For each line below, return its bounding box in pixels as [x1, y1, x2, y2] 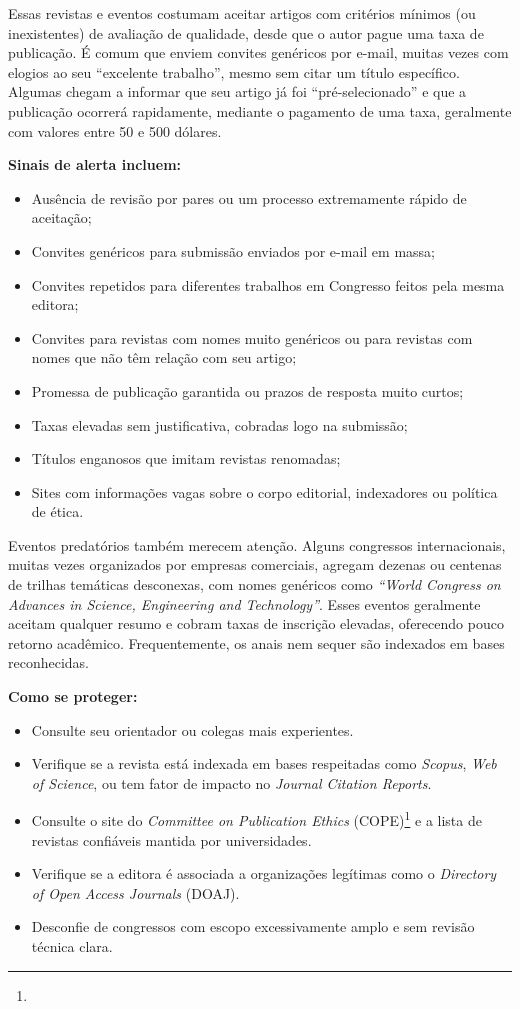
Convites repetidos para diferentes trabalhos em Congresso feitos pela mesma [31, 274, 505, 295]
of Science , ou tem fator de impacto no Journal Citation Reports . [31, 772, 432, 793]
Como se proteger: [8, 686, 138, 707]
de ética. [31, 501, 84, 522]
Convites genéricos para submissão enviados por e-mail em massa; [31, 240, 435, 261]
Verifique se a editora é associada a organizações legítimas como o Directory [31, 863, 497, 884]
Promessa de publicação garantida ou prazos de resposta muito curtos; [31, 380, 464, 401]
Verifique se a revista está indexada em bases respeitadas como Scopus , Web [31, 753, 497, 774]
